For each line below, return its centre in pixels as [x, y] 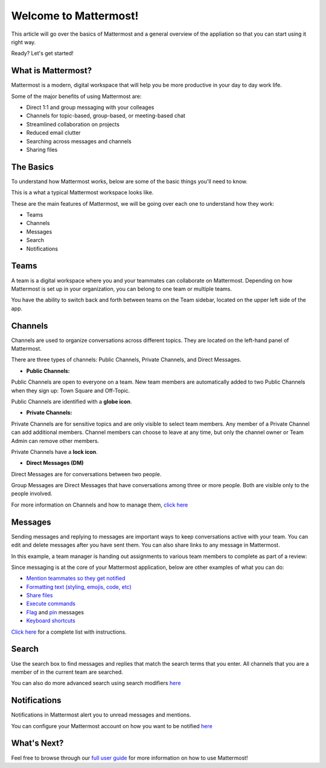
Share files [40, 596]
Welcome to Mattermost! [75, 16]
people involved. [32, 494]
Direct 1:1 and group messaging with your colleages [90, 107]
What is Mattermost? [52, 71]
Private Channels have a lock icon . [54, 451]
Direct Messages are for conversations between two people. [86, 474]
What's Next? [37, 743]
